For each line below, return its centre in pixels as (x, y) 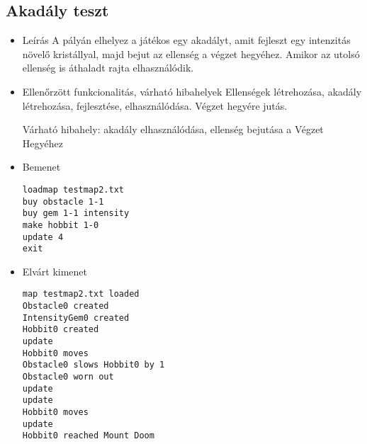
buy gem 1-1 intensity (76, 214)
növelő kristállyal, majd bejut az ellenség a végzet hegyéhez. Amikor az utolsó (191, 53)
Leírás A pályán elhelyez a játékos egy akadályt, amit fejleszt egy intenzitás (186, 40)
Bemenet (41, 167)
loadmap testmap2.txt (73, 189)
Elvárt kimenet (55, 271)
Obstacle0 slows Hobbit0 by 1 (94, 365)
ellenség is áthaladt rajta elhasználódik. (108, 68)
